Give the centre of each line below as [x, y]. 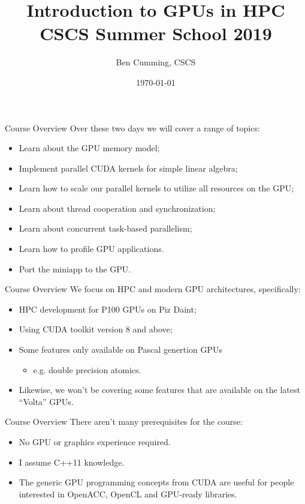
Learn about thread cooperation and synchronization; [117, 208]
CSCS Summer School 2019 [156, 33]
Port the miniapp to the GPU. [75, 268]
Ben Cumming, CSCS [156, 62]
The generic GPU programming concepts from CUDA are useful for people [156, 482]
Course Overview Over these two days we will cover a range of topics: [132, 127]
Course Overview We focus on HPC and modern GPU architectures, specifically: [153, 289]
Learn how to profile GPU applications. [91, 249]
